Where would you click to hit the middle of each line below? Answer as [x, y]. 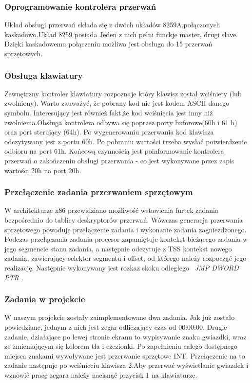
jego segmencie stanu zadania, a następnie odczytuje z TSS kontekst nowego [118, 248]
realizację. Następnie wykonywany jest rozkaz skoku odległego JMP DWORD [122, 267]
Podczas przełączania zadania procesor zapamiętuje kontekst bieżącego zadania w [126, 239]
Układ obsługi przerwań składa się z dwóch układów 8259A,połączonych [112, 25]
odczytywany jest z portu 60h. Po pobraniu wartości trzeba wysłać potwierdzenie [126, 141]
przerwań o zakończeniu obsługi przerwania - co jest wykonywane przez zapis [119, 160]
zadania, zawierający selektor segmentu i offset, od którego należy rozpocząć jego [126, 258]
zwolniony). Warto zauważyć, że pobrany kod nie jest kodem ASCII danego [117, 103]
